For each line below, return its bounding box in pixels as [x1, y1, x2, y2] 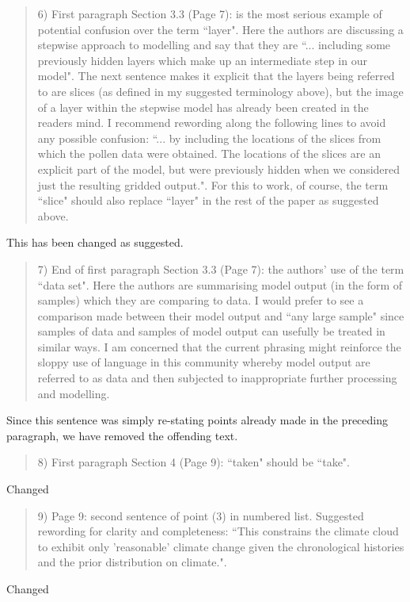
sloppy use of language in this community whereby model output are [37, 354, 370, 370]
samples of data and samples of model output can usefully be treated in [37, 323, 385, 339]
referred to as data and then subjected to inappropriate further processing [37, 370, 397, 386]
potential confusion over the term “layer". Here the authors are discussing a [37, 21, 404, 37]
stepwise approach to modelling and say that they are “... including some [37, 36, 391, 53]
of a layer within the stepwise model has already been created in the [37, 98, 369, 115]
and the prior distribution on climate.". [37, 554, 227, 570]
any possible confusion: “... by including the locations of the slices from [37, 129, 382, 146]
